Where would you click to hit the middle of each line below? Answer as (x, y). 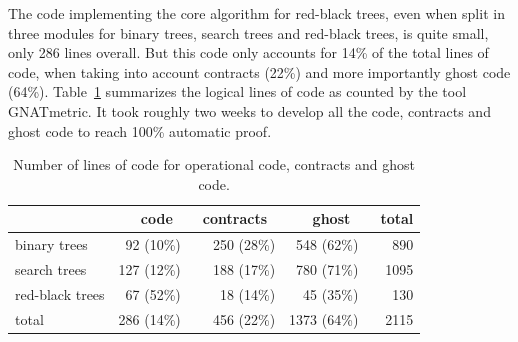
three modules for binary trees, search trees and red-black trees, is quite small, (248, 32)
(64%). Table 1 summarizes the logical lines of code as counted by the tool (237, 91)
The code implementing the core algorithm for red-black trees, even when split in (256, 13)
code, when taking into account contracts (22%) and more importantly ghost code (259, 71)
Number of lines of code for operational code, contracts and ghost (214, 164)
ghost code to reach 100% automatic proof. (140, 130)
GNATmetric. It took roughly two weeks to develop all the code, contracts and (249, 110)
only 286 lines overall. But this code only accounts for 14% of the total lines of (248, 52)
